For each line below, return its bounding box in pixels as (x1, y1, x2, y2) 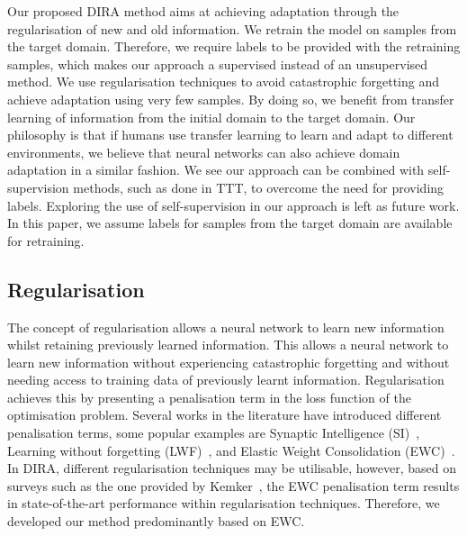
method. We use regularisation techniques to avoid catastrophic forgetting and (7, 72, 439, 91)
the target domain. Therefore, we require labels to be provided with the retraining (7, 37, 461, 56)
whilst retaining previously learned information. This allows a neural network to (7, 335, 449, 354)
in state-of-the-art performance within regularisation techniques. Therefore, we (7, 494, 440, 513)
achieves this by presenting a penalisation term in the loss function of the (7, 387, 411, 406)
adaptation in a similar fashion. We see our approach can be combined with (7, 160, 425, 179)
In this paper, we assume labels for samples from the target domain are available (7, 213, 453, 232)
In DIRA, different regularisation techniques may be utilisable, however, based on (7, 459, 457, 477)
